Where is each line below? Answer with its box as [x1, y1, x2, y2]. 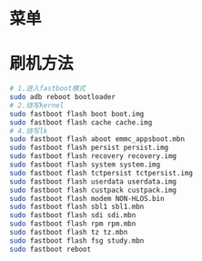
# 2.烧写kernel [9, 101, 65, 110]
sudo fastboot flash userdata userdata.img [9, 176, 177, 186]
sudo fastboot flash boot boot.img [9, 109, 145, 118]
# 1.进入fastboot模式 [9, 84, 86, 94]
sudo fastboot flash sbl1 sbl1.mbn [9, 202, 145, 212]
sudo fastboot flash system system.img [9, 160, 161, 169]
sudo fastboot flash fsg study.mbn [9, 236, 145, 246]
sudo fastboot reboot [9, 245, 92, 254]
